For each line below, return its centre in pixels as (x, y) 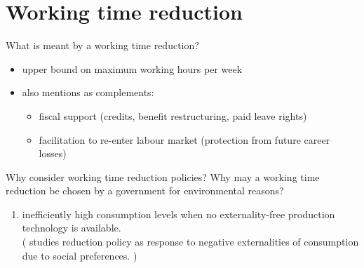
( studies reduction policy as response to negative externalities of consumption (190, 242)
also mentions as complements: (88, 92)
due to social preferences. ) (80, 255)
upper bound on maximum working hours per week (132, 68)
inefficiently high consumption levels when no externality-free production (178, 214)
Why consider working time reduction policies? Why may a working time (163, 176)
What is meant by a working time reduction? (102, 45)
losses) (53, 153)
